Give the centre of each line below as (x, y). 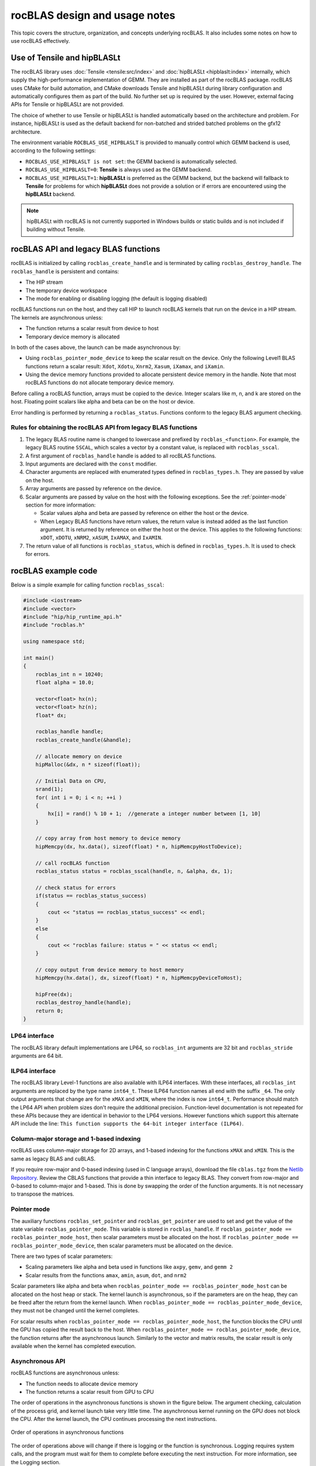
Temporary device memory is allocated (73, 337)
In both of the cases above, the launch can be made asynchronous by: (96, 347)
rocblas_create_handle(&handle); (83, 740)
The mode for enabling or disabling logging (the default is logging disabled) (116, 298)
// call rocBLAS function (73, 863)
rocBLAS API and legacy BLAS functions (85, 249)
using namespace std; (54, 642)
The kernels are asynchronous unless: (57, 317)
